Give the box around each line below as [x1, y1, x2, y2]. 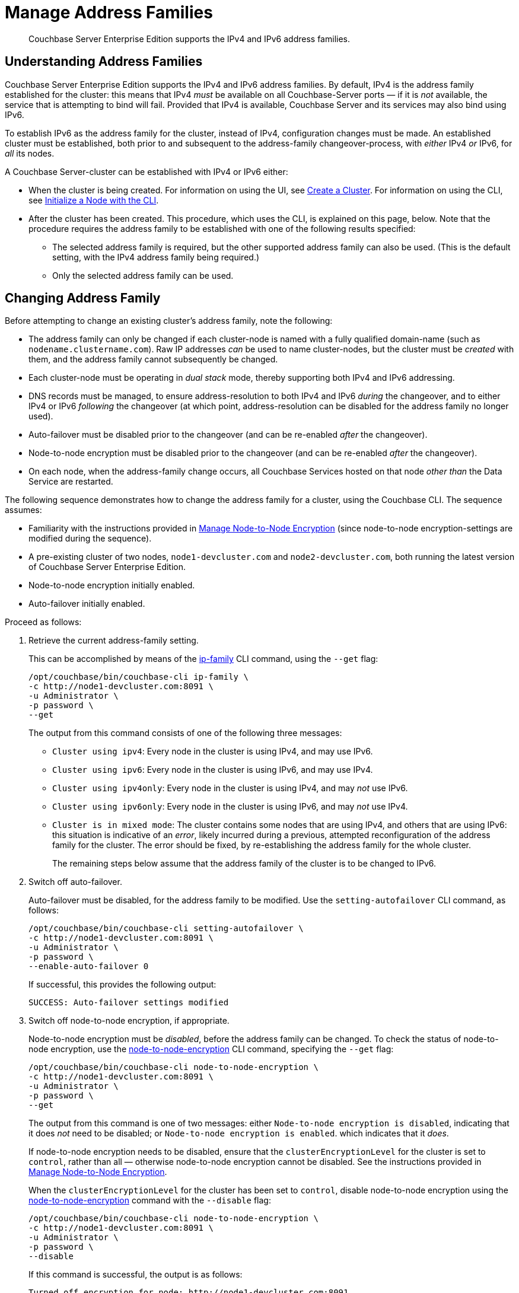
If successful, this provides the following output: [28, 979, 216, 990]
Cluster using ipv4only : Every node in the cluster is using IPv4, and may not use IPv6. [52, 783, 408, 794]
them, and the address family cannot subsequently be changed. [28, 354, 278, 365]
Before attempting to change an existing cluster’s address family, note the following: [5, 316, 333, 326]
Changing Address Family [5, 291, 161, 306]
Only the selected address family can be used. [52, 270, 234, 281]
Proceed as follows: [5, 617, 82, 628]
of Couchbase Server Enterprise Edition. [28, 562, 186, 572]
